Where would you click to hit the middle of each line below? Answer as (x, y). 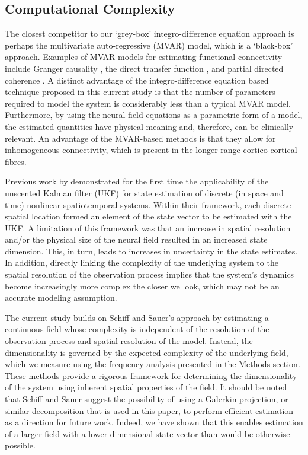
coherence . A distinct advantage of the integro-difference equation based (137, 80)
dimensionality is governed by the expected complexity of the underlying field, (147, 352)
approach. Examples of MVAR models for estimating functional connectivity (144, 57)
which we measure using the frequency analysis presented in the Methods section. (153, 364)
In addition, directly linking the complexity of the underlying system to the (142, 262)
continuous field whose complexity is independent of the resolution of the (137, 329)
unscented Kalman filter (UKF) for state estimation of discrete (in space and (144, 192)
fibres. (16, 161)
